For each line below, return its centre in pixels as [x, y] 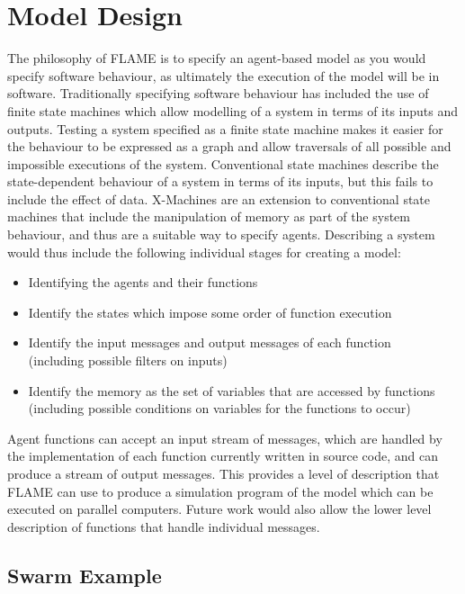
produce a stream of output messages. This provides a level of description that [224, 473]
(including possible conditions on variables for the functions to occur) [219, 408]
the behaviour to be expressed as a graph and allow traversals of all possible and [229, 146]
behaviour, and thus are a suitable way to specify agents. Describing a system [221, 234]
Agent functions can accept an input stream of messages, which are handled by [225, 438]
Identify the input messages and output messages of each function [210, 342]
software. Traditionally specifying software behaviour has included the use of [218, 93]
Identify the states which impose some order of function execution [210, 312]
